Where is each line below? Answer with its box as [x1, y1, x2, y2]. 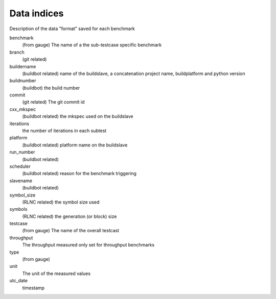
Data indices [9, 8, 64, 19]
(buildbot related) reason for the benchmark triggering [22, 170, 136, 177]
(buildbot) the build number [22, 85, 80, 91]
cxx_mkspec [9, 106, 36, 112]
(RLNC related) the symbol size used [22, 199, 100, 205]
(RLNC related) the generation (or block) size [22, 213, 117, 219]
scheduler [9, 163, 31, 169]
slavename [9, 178, 33, 184]
